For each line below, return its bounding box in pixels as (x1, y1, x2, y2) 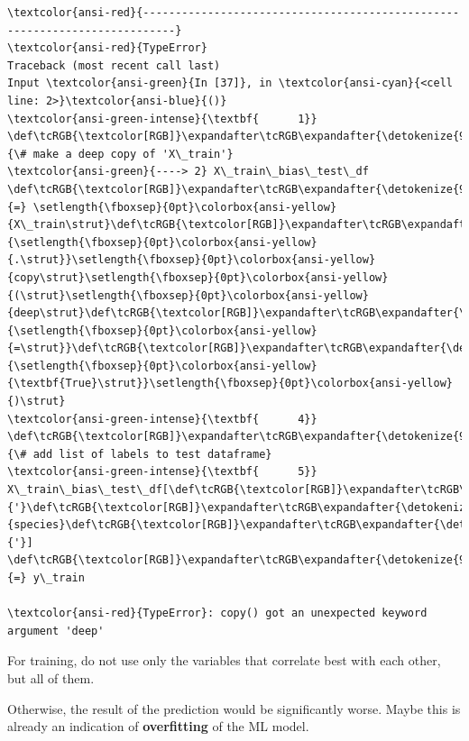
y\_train (32, 572, 85, 584)
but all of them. (7, 668, 95, 687)
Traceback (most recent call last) (7, 59, 221, 72)
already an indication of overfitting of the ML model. (7, 717, 309, 736)
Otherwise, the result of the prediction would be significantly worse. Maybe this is (7, 699, 461, 718)
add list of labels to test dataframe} (32, 447, 272, 461)
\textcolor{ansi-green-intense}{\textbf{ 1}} (7, 112, 317, 125)
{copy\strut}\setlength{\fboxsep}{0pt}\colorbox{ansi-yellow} (7, 270, 389, 284)
